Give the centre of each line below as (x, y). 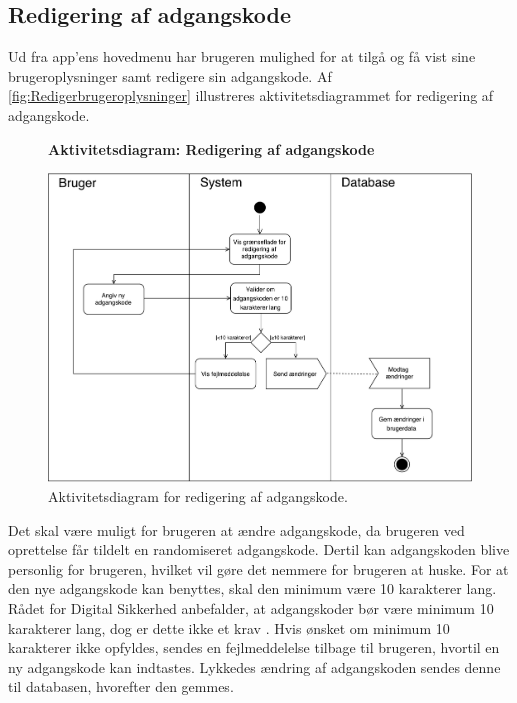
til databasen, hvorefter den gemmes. (121, 686)
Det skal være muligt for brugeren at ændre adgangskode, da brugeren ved (236, 529)
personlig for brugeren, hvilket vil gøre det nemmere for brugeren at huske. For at (258, 568)
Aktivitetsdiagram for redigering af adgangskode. (198, 495)
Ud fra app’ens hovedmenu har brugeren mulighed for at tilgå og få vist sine (242, 56)
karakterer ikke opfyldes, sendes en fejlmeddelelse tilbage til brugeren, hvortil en (254, 647)
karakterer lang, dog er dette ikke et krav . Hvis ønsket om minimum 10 (229, 627)
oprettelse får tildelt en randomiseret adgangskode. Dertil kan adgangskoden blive (259, 549)
